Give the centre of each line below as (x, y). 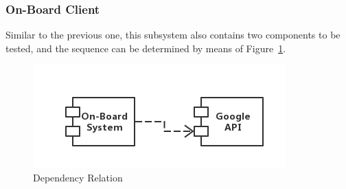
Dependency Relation (78, 177)
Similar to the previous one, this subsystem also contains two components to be (173, 35)
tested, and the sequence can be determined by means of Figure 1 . (146, 48)
